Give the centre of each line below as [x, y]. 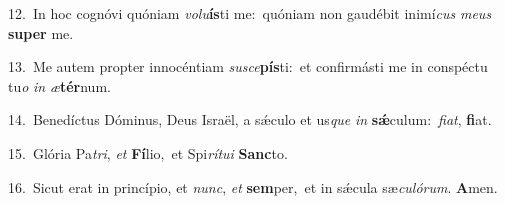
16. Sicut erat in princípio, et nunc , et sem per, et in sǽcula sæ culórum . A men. [253, 186]
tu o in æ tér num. [59, 85]
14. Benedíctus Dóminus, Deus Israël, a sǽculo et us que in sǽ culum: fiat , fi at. [250, 119]
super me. [41, 32]
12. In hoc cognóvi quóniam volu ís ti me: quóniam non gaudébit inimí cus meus [250, 13]
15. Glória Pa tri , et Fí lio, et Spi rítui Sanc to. [148, 152]
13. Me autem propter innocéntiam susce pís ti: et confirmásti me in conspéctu [248, 66]
